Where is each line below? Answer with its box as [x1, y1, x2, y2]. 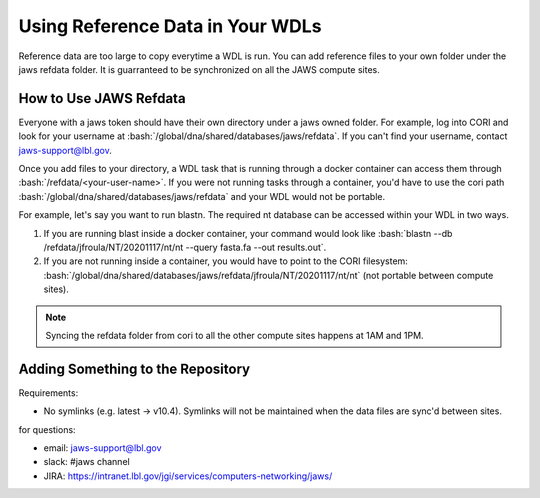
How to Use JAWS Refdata [18, 90, 186, 107]
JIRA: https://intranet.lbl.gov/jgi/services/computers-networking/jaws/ [43, 470, 333, 482]
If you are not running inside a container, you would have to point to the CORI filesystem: [43, 255, 409, 267]
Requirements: [18, 386, 79, 399]
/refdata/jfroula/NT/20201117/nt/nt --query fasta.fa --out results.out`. [43, 241, 327, 253]
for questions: [18, 423, 76, 435]
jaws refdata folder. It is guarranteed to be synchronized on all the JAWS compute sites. [18, 63, 380, 75]
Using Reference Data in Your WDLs [18, 15, 322, 37]
